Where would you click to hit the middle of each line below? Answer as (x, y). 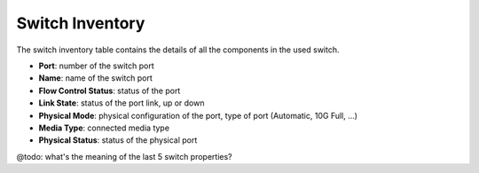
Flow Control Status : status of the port (110, 90)
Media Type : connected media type (104, 128)
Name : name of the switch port (95, 78)
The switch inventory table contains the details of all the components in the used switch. (178, 50)
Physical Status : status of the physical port (118, 140)
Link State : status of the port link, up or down (122, 103)
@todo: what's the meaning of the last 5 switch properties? (124, 156)
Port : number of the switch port (96, 66)
